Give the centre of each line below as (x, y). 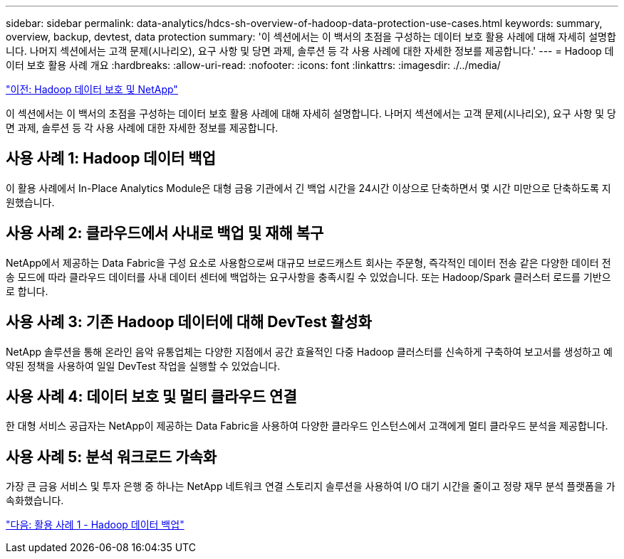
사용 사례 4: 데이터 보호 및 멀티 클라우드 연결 (151, 396)
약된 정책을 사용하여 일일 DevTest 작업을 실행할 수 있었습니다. (143, 366)
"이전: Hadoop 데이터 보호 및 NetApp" (92, 89)
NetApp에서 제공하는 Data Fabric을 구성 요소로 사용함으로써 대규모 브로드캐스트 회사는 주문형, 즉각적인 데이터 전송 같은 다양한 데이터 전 (308, 262)
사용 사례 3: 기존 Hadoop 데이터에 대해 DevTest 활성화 (189, 322)
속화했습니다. (35, 501)
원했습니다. (30, 202)
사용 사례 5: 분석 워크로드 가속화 (111, 457)
